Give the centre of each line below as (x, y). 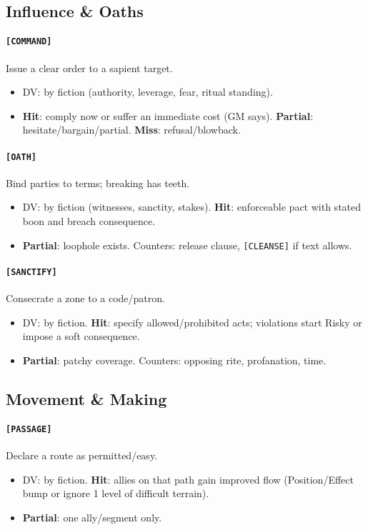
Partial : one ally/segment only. (92, 517)
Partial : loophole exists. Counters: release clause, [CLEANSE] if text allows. (187, 245)
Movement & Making (86, 398)
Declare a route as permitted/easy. (82, 455)
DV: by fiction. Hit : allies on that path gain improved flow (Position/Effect (188, 479)
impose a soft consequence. (81, 336)
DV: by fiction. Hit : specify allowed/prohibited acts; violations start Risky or (192, 322)
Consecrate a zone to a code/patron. (85, 298)
